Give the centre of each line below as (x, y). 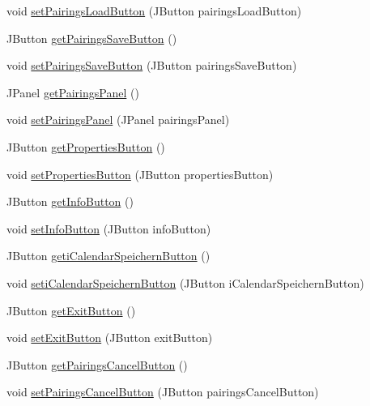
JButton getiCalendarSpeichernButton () (108, 256)
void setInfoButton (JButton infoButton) (109, 228)
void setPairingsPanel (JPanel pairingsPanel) (118, 120)
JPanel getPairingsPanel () (73, 92)
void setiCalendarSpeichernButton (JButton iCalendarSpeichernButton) (185, 282)
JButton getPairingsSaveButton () (92, 38)
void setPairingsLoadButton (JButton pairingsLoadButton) (154, 11)
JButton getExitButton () (71, 310)
